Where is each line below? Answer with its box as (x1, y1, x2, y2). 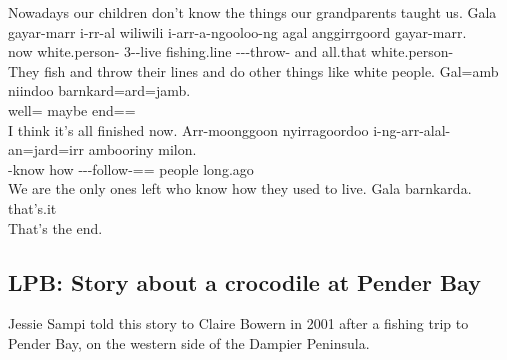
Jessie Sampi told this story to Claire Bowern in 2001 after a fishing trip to (8, 313, 469, 334)
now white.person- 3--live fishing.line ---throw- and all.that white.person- (8, 41, 454, 62)
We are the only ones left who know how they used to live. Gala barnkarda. (8, 178, 472, 199)
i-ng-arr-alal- (373, 119, 451, 140)
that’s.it (8, 197, 57, 218)
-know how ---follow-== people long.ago (8, 158, 254, 179)
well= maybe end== (8, 99, 136, 120)
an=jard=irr (8, 139, 84, 160)
